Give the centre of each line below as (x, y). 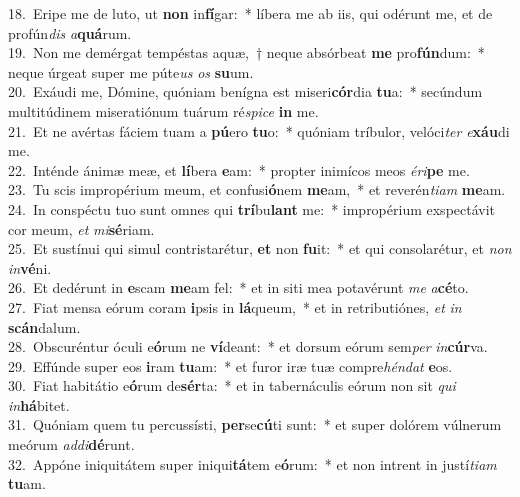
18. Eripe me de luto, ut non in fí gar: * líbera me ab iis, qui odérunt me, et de (250, 13)
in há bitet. (39, 404)
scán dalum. (44, 326)
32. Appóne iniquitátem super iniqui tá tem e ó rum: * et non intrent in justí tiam (252, 463)
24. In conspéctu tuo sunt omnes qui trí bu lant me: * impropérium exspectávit (252, 208)
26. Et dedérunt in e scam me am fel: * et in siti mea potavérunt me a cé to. (238, 287)
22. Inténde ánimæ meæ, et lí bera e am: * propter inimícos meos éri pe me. (239, 169)
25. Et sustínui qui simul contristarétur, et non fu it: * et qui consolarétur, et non (260, 248)
